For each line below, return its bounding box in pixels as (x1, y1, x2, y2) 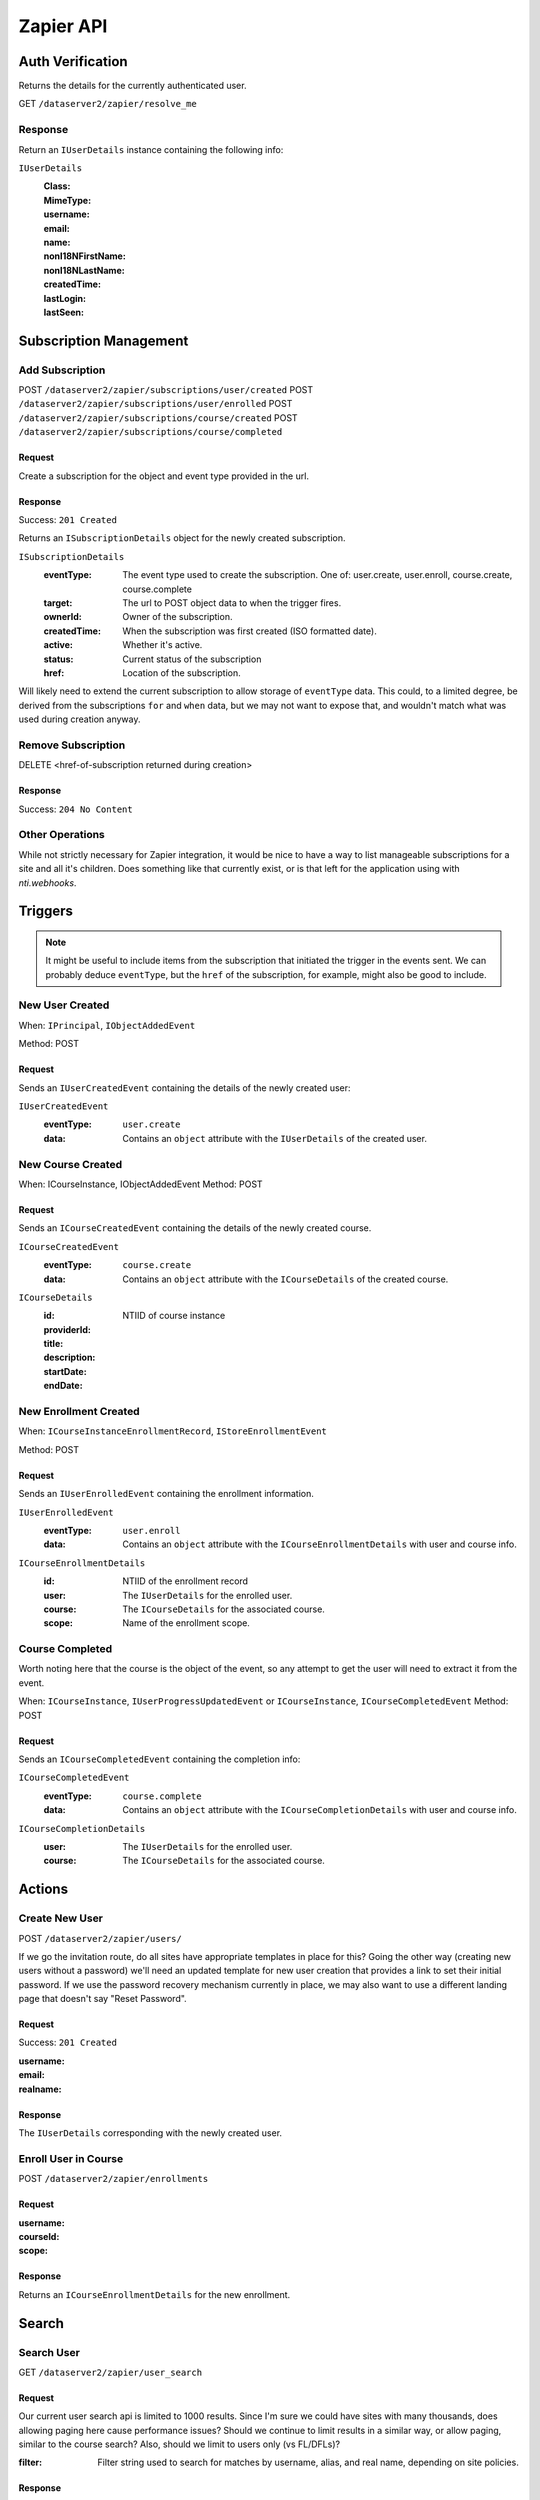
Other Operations (18, 828, 105, 842)
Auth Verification (18, 53, 129, 70)
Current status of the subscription (122, 653, 262, 665)
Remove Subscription (18, 738, 126, 752)
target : (43, 596, 73, 609)
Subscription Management (18, 332, 189, 349)
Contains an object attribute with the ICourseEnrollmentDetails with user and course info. (122, 1538, 517, 1550)
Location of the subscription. (122, 666, 242, 679)
